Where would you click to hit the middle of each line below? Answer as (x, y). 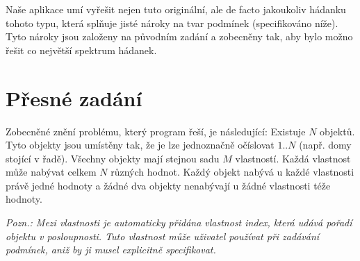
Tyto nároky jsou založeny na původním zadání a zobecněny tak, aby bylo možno (179, 36)
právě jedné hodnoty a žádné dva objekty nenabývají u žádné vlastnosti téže (168, 185)
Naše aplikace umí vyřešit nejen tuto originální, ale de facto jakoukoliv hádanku (176, 9)
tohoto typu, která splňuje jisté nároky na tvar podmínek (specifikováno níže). (172, 23)
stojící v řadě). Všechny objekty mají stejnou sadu (113, 158)
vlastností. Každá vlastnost (293, 158)
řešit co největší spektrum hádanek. (81, 50)
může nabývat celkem (51, 172)
